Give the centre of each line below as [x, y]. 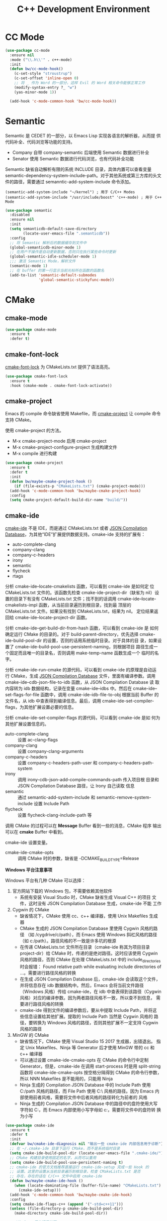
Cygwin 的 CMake [31, 909]
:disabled [20, 215]
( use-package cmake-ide [30, 1125]
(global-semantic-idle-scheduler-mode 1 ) [53, 257]
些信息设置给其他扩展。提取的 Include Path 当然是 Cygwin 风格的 [86, 1016]
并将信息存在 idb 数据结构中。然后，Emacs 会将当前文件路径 [82, 985]
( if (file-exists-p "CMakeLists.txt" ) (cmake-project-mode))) [80, 486]
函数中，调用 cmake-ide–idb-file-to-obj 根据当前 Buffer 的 [100, 695]
